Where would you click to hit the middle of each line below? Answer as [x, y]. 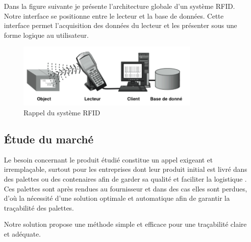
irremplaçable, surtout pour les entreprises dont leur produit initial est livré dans [125, 169]
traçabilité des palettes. [39, 207]
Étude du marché [49, 139]
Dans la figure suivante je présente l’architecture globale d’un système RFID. [120, 6]
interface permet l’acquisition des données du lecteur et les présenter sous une [121, 25]
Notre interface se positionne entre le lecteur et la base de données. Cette [114, 15]
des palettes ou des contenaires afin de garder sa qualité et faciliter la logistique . [125, 178]
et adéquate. [23, 233]
